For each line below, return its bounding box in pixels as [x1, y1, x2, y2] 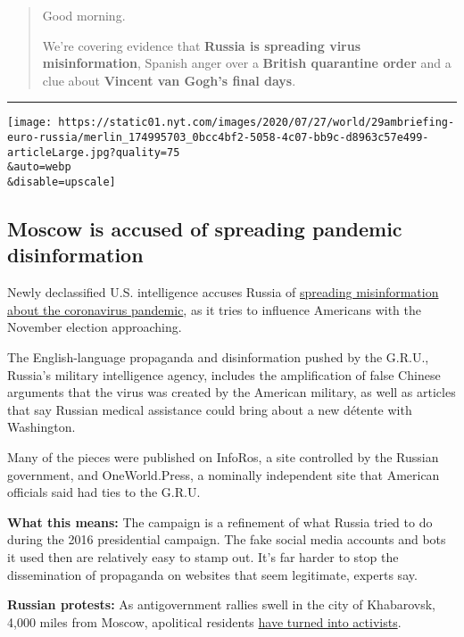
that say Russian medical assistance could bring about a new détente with [7, 400, 412, 418]
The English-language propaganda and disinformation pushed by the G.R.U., [7, 348, 429, 367]
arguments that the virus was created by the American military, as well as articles [7, 383, 456, 401]
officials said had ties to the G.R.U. [7, 483, 201, 501]
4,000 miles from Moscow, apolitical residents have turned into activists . [7, 612, 402, 631]
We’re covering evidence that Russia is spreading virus [42, 36, 361, 54]
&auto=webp [7, 161, 71, 174]
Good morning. [42, 6, 126, 24]
